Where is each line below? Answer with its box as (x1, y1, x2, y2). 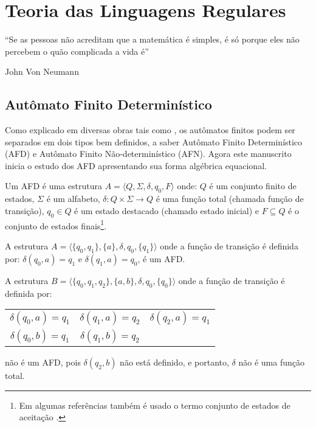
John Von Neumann (5, 65, 79, 78)
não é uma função (238, 356, 304, 369)
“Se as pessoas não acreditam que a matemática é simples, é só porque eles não (5, 33, 300, 46)
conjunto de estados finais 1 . (5, 217, 107, 232)
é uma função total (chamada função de (156, 192, 304, 205)
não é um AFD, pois (5, 356, 81, 369)
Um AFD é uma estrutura (5, 179, 102, 192)
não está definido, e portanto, (120, 356, 229, 369)
